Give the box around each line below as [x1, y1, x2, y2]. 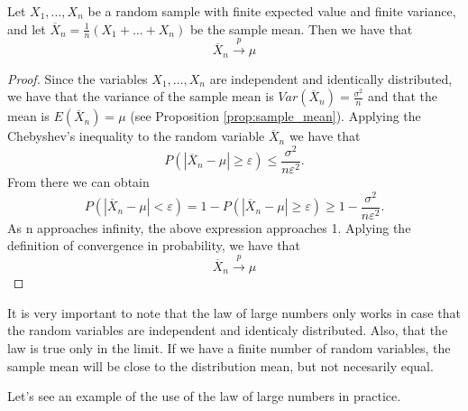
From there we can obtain [7, 173, 150, 191]
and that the [367, 87, 437, 106]
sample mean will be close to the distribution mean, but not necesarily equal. [7, 356, 434, 375]
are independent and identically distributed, [209, 69, 453, 88]
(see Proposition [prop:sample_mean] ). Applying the [130, 107, 421, 126]
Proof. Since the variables [7, 69, 148, 88]
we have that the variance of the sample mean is [7, 87, 274, 106]
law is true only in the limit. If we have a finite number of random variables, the [7, 338, 451, 357]
